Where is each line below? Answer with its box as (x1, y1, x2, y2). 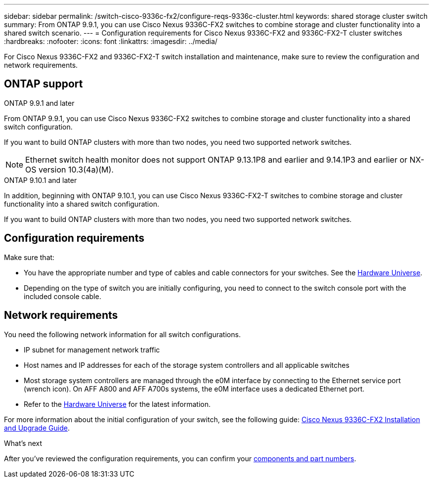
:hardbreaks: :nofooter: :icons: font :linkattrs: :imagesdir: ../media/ (4, 37, 217, 45)
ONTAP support (4, 78, 83, 90)
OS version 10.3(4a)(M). (25, 164, 114, 175)
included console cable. (24, 292, 101, 301)
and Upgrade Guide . (4, 423, 70, 432)
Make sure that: (4, 253, 55, 262)
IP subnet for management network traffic (24, 345, 160, 354)
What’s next (4, 438, 43, 447)
